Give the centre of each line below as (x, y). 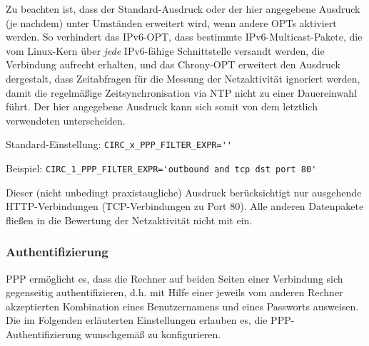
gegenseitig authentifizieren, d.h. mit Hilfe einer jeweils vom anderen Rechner (175, 292)
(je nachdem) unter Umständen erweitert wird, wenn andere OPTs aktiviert (171, 22)
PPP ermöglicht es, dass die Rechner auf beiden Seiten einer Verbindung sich (175, 278)
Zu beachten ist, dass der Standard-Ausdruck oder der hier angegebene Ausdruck (183, 9)
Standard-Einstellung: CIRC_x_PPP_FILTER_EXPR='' (119, 144)
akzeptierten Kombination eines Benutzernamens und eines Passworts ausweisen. (182, 306)
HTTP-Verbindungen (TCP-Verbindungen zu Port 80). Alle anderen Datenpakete (185, 206)
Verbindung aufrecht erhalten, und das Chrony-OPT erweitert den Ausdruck (173, 64)
